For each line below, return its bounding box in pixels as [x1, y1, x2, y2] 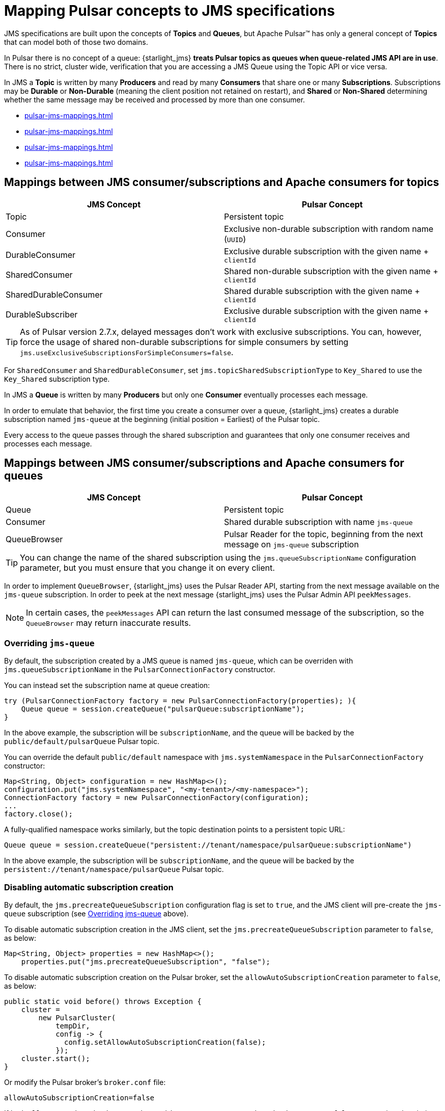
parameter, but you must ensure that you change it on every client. [20, 563, 275, 573]
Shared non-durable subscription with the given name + [224, 266, 438, 276]
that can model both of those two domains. [4, 37, 148, 46]
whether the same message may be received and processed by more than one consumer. [4, 95, 305, 104]
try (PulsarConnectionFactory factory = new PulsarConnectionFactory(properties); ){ [4, 697, 356, 705]
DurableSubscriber [6, 309, 78, 320]
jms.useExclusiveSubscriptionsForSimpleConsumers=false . [20, 347, 234, 357]
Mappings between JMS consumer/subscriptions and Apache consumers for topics [4, 176, 439, 189]
